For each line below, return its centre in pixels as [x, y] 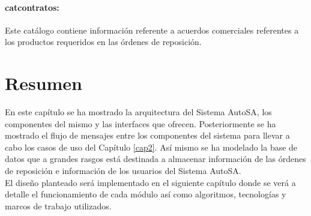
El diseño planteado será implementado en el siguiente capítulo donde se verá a [150, 182]
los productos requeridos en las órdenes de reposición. [103, 42]
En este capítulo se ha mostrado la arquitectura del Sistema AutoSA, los [138, 112]
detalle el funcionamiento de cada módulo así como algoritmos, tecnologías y [146, 194]
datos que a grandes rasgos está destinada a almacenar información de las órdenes [155, 159]
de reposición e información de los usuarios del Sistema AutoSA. [123, 171]
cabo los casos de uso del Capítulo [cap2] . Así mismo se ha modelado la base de [151, 147]
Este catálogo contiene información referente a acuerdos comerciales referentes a [152, 30]
